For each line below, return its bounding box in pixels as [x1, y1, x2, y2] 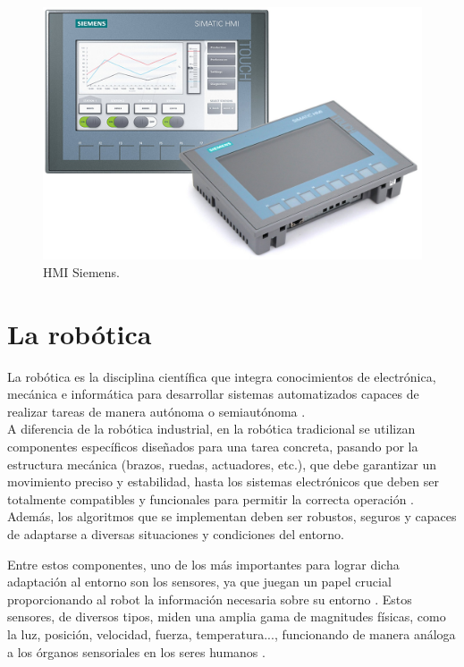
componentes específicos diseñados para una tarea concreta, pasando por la [7, 437, 418, 456]
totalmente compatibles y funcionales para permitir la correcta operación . [7, 489, 415, 508]
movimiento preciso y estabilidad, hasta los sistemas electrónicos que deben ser [7, 472, 439, 491]
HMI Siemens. [43, 262, 121, 281]
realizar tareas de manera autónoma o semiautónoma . [7, 401, 306, 420]
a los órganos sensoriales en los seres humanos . [7, 642, 266, 661]
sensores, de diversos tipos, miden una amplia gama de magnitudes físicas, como [7, 607, 446, 626]
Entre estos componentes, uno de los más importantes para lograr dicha [7, 554, 400, 573]
